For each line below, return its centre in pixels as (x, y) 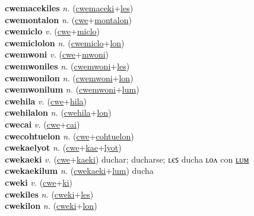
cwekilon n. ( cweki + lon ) (51, 206)
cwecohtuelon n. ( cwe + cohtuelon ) (69, 136)
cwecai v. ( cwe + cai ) (42, 124)
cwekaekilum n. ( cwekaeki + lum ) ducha (79, 171)
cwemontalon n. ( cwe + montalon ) (68, 19)
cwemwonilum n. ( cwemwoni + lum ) (72, 89)
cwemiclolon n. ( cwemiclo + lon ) (65, 42)
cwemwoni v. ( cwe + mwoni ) (57, 54)
